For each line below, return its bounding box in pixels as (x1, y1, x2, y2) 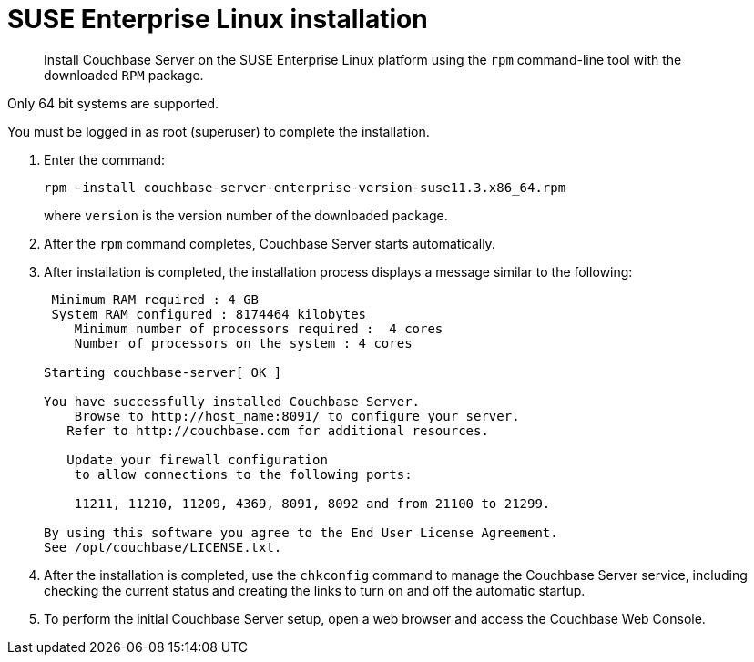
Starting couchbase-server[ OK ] (44, 364, 282, 380)
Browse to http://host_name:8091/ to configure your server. (74, 408, 520, 423)
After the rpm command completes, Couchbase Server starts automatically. (44, 235, 495, 251)
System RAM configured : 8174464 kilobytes (51, 306, 367, 321)
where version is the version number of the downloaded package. (44, 207, 448, 223)
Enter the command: (44, 151, 166, 168)
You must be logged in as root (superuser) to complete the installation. (7, 123, 430, 139)
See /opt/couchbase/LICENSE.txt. (44, 539, 282, 555)
